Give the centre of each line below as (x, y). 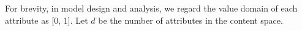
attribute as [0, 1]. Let (47, 20)
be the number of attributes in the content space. (191, 20)
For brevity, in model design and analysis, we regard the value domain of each (151, 8)
